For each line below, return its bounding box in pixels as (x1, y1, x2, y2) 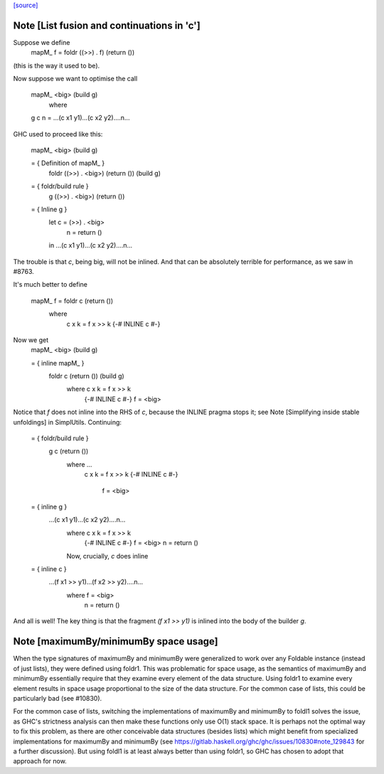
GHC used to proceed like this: (13, 129, 103, 138)
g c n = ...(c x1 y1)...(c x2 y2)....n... (31, 114, 130, 122)
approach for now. (13, 757, 67, 765)
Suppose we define (13, 38, 70, 46)
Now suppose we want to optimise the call (13, 75, 138, 83)
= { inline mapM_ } (31, 359, 85, 367)
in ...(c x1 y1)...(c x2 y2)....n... (48, 241, 133, 250)
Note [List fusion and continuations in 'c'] (13, 19, 201, 31)
